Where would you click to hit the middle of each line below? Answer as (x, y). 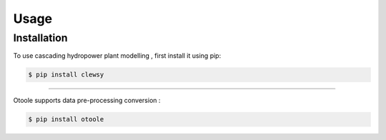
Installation (40, 38)
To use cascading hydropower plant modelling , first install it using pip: (117, 56)
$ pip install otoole (66, 119)
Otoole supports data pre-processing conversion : (87, 101)
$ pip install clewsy (66, 75)
